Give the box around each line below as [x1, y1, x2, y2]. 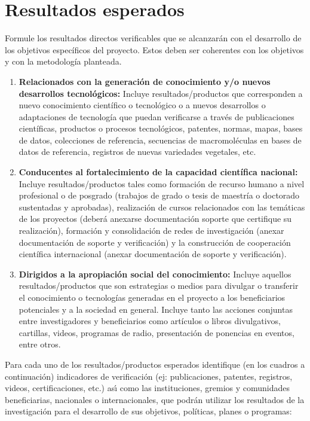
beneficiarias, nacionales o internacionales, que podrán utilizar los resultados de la [5, 393, 305, 405]
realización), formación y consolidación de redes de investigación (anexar [19, 224, 284, 237]
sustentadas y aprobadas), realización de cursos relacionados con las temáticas [19, 200, 305, 213]
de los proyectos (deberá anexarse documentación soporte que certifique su [19, 212, 292, 225]
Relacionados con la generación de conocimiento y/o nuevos [19, 75, 271, 87]
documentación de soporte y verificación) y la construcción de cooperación [19, 236, 291, 248]
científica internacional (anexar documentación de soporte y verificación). [19, 248, 287, 260]
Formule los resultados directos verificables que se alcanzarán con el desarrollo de [5, 32, 302, 44]
